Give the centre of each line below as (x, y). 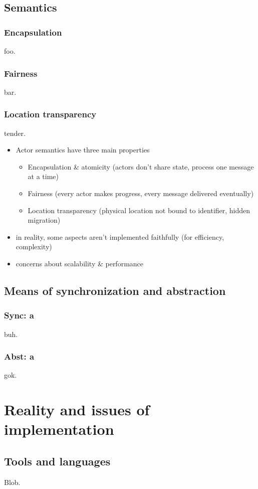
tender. (15, 133)
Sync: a (19, 315)
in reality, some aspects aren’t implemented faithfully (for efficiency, (120, 236)
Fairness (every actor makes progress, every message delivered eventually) (141, 193)
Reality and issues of (77, 410)
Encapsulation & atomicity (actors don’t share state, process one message (141, 166)
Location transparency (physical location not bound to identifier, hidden (139, 210)
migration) (44, 220)
